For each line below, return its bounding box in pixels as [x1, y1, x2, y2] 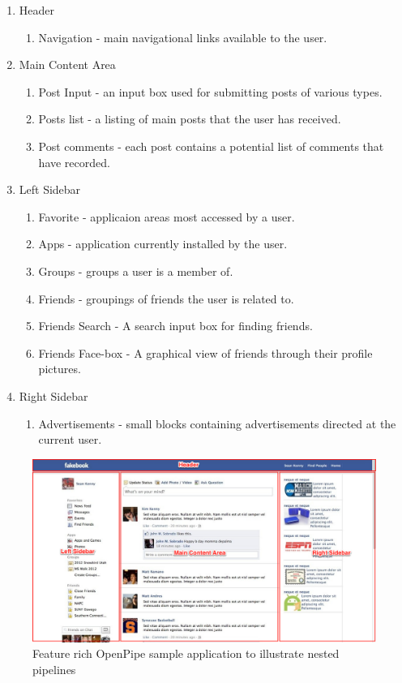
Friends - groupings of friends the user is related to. [38, 290, 294, 307]
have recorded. [38, 153, 110, 170]
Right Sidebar [19, 387, 88, 404]
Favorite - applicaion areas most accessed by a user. [38, 208, 295, 225]
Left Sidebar [19, 181, 81, 198]
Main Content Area [19, 56, 116, 73]
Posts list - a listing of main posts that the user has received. [38, 110, 341, 127]
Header [19, 2, 55, 18]
